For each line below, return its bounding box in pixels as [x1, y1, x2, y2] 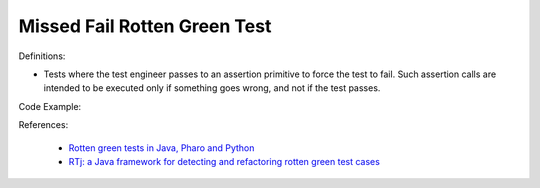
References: [18, 119, 69, 131]
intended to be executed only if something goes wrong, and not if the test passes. [43, 82, 381, 94]
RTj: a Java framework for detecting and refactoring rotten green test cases [68, 155, 380, 167]
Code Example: [18, 100, 82, 112]
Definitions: [18, 50, 66, 62]
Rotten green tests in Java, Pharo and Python [68, 141, 255, 154]
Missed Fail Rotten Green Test [18, 15, 272, 37]
